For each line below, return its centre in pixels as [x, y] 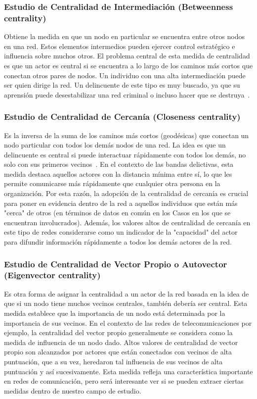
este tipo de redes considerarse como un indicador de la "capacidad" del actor [121, 232]
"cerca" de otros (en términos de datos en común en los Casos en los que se [117, 213]
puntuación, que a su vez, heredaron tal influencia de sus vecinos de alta [113, 361]
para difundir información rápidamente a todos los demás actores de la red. [118, 242]
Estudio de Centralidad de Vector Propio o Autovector [116, 264]
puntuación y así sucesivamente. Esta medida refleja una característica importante [128, 371]
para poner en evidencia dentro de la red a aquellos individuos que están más [121, 203]
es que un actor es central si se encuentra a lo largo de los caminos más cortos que [128, 65]
